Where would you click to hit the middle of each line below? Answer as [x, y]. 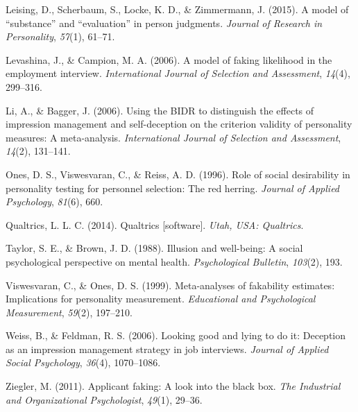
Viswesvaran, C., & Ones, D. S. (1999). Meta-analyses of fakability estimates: [170, 285]
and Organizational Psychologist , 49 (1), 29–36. [104, 399]
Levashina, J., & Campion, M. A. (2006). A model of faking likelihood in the [169, 59]
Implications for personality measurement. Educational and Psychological [161, 299]
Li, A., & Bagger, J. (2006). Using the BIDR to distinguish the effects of [160, 110]
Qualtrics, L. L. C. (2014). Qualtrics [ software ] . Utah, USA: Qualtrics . [155, 224]
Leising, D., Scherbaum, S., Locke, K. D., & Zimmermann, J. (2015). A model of [177, 9]
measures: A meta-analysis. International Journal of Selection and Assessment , [173, 137]
